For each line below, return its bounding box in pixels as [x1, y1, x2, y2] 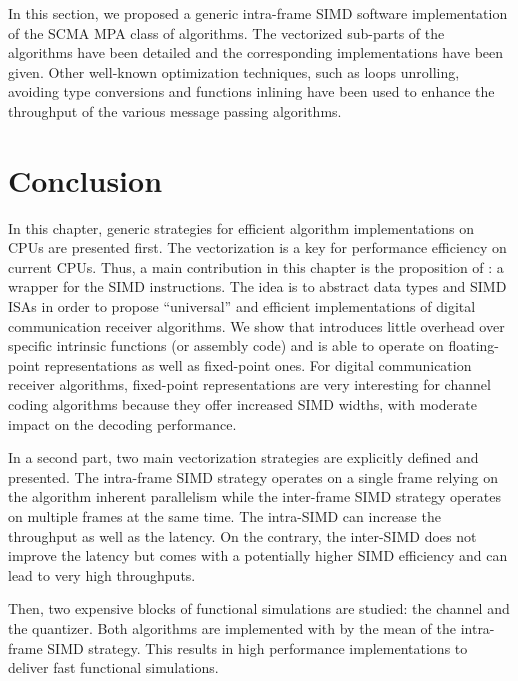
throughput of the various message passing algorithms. [8, 100, 342, 121]
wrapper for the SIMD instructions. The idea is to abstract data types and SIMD [8, 276, 507, 297]
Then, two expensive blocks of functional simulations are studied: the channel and [8, 598, 510, 619]
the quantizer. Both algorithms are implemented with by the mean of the [8, 617, 456, 638]
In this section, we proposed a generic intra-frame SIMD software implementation [8, 3, 508, 23]
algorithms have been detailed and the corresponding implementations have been [8, 42, 504, 63]
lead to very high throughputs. [8, 564, 196, 585]
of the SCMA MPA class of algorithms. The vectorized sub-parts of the [8, 22, 445, 43]
